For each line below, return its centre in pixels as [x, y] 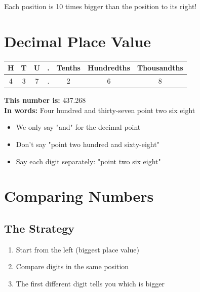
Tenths [68, 68]
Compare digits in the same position [72, 266]
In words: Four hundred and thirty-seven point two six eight [100, 110]
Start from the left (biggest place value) [78, 249]
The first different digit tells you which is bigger [90, 283]
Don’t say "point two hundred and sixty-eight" [88, 144]
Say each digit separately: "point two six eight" [88, 161]
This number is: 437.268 [45, 100]
